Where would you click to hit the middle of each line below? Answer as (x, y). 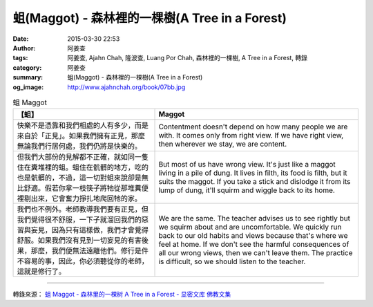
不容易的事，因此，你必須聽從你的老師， (83, 261)
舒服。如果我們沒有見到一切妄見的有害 (79, 241)
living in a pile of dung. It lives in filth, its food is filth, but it (253, 173)
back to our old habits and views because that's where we (253, 236)
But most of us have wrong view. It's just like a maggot (247, 165)
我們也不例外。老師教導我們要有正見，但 (83, 210)
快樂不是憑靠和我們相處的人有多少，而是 (83, 126)
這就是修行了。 (41, 272)
